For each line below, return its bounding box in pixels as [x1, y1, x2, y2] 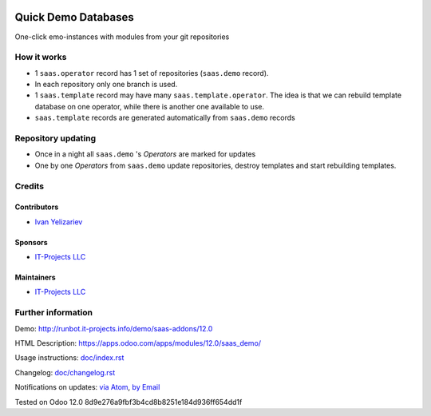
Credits [14, 180, 44, 192]
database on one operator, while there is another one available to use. [34, 101, 265, 111]
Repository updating [14, 133, 96, 144]
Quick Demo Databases [14, 10, 135, 24]
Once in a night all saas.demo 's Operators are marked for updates [34, 149, 256, 159]
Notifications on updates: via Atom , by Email [14, 382, 160, 392]
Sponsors [14, 237, 48, 247]
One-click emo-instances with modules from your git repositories [14, 32, 230, 42]
